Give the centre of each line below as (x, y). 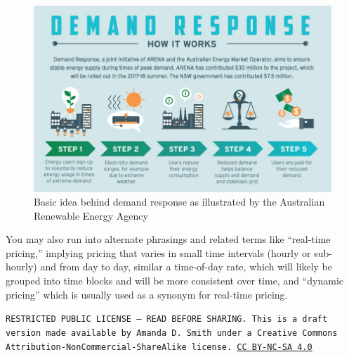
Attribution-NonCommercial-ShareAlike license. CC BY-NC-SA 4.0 (159, 347)
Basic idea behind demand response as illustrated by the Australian (179, 202)
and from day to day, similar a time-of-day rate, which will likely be (186, 267)
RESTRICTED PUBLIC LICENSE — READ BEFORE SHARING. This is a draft (167, 319)
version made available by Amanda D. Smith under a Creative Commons (172, 333)
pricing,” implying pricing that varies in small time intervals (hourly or (158, 252)
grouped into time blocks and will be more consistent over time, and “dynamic (174, 281)
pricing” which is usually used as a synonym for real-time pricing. (147, 294)
